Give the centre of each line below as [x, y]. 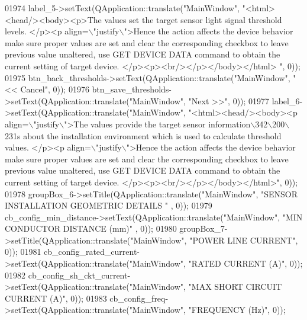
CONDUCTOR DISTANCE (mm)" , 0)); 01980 [91, 228]
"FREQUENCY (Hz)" [228, 310]
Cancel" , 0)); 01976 [55, 89]
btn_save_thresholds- [132, 89]
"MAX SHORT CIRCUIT [235, 287]
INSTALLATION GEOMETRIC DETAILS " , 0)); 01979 [109, 205]
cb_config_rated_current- [92, 252]
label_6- [287, 100]
